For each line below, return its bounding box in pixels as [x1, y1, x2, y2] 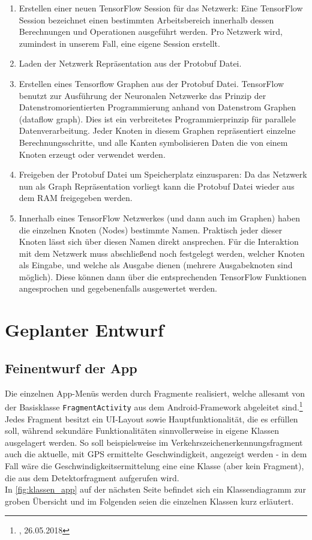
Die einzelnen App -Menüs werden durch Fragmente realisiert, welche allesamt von [5, 386, 305, 399]
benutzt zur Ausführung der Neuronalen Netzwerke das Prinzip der [19, 89, 266, 101]
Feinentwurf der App [5, 358, 137, 377]
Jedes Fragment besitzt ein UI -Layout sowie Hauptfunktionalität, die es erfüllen [5, 412, 298, 425]
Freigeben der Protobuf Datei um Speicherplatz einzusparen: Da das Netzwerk [19, 168, 307, 181]
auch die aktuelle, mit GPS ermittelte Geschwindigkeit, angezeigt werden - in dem [5, 448, 307, 460]
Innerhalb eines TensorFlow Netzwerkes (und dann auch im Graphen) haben [19, 211, 300, 224]
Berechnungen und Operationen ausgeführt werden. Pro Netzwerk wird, [19, 25, 283, 38]
